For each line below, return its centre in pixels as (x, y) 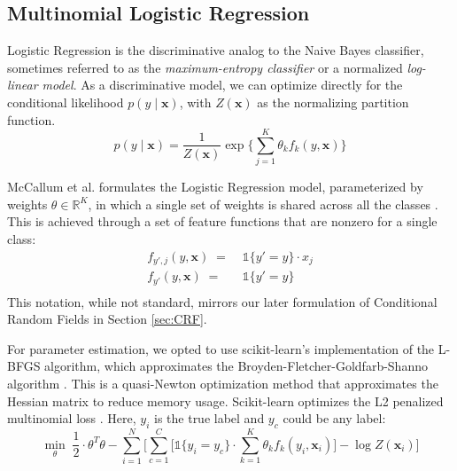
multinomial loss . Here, (72, 418)
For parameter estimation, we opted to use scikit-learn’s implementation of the (221, 348)
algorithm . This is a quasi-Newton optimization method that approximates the (223, 384)
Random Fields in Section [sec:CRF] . (107, 319)
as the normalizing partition (333, 102)
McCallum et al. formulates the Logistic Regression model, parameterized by (215, 187)
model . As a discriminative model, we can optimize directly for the (222, 85)
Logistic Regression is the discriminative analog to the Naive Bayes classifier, (216, 50)
